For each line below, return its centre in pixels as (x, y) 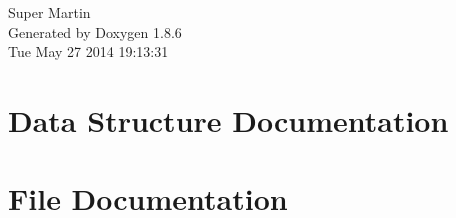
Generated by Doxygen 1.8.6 (95, 31)
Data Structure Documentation (228, 119)
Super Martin (49, 12)
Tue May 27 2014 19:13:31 (88, 51)
